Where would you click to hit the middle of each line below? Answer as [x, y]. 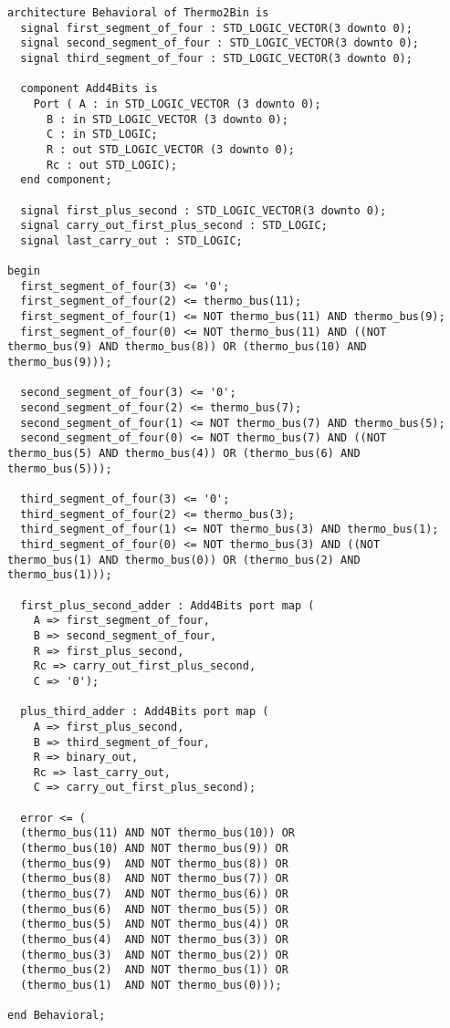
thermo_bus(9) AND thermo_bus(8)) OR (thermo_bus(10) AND [187, 347]
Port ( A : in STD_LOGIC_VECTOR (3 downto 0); [177, 104]
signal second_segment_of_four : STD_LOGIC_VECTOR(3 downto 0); [220, 43]
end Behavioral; [57, 1016]
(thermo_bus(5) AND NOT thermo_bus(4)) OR [154, 924]
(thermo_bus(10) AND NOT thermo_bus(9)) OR [154, 849]
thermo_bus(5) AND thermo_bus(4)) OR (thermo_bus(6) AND [184, 454]
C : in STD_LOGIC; [102, 135]
